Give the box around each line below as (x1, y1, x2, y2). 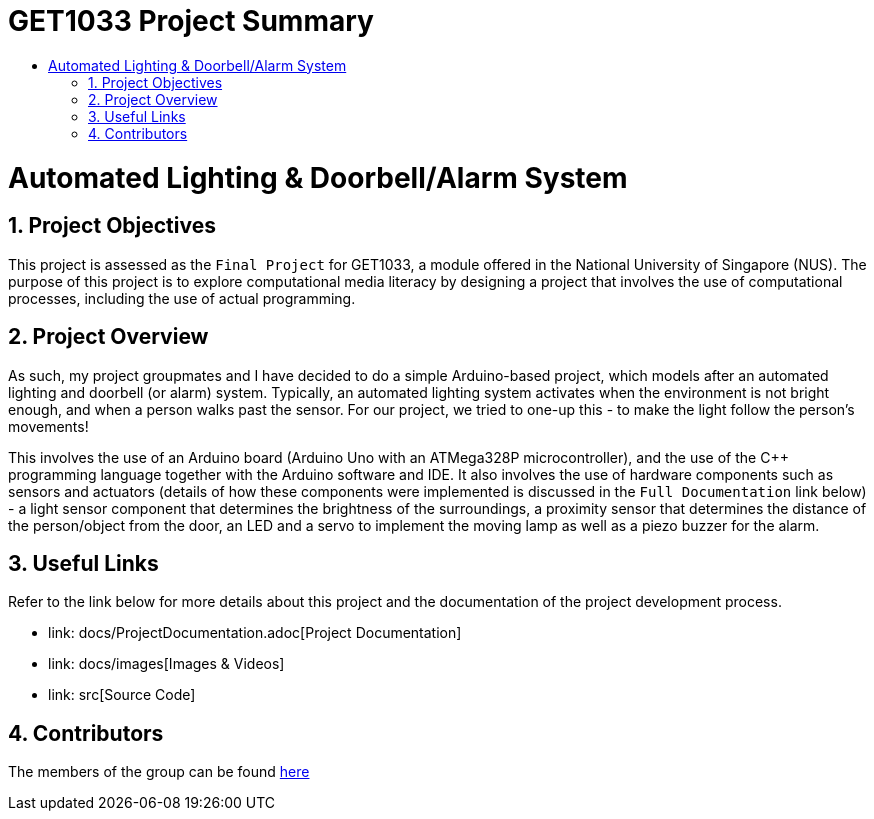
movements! (8, 417, 89, 435)
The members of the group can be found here (8, 763, 310, 781)
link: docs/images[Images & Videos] (48, 655, 285, 673)
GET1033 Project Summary (8, 4, 374, 38)
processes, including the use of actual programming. (8, 289, 356, 307)
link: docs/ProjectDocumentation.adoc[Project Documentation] (48, 624, 462, 642)
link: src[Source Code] (48, 686, 196, 704)
